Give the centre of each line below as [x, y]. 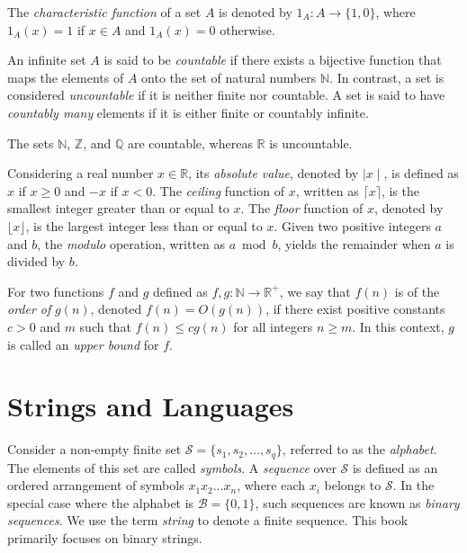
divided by [36, 261]
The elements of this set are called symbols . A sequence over [172, 467]
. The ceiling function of [218, 190]
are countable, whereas [190, 143]
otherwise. [247, 29]
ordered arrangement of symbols [96, 485]
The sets [31, 143]
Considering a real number [81, 173]
